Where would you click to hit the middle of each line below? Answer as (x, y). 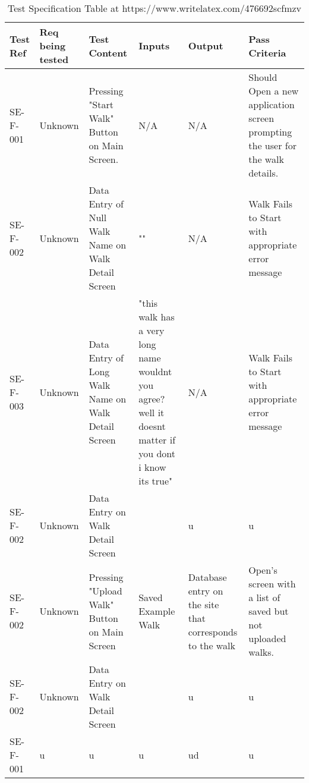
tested (54, 59)
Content (108, 52)
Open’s (263, 570)
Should (263, 77)
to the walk (212, 645)
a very (152, 330)
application (272, 104)
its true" (156, 481)
